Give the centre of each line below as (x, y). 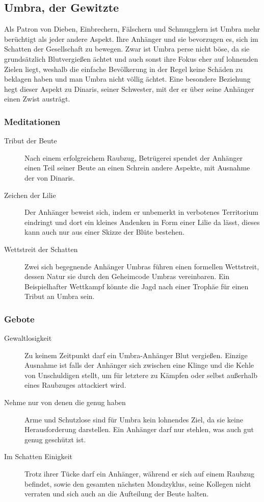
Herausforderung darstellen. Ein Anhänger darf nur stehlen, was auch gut (139, 429)
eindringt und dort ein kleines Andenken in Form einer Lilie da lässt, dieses (142, 222)
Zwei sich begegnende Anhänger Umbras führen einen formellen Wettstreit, (142, 266)
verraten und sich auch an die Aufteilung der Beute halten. (117, 494)
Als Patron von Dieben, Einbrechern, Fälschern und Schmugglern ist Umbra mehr (132, 29)
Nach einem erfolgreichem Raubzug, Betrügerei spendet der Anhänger (134, 157)
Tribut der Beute (31, 141)
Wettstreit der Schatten (41, 249)
